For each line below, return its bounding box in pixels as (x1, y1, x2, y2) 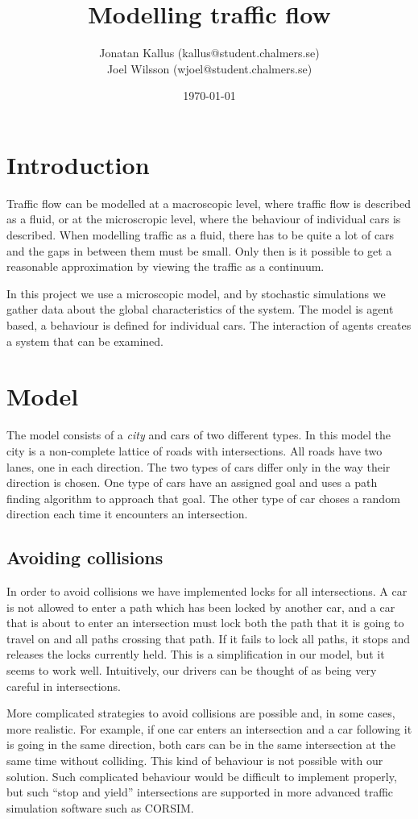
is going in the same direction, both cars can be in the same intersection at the (6, 736, 396, 753)
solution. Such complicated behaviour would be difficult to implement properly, (6, 767, 397, 784)
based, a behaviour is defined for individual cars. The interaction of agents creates (6, 317, 412, 333)
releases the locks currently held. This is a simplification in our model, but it (6, 646, 385, 663)
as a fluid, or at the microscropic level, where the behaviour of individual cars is (6, 210, 401, 227)
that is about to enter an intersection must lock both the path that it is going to (6, 614, 404, 631)
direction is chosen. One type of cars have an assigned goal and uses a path (6, 474, 378, 491)
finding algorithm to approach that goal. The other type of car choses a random (6, 489, 400, 506)
